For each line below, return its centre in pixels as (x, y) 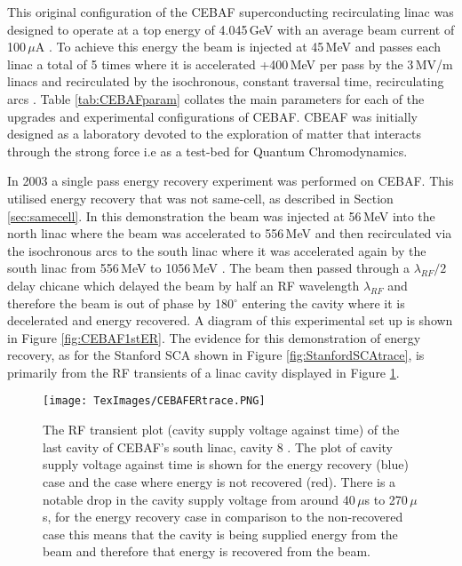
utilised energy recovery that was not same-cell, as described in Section (200, 198)
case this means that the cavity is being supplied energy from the (220, 534)
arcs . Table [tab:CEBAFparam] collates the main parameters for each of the (216, 98)
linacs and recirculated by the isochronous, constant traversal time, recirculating (226, 81)
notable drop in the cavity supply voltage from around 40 (199, 499)
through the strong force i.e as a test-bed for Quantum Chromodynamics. (207, 151)
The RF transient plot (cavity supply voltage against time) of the (221, 430)
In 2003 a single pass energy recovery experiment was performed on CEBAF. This (231, 181)
